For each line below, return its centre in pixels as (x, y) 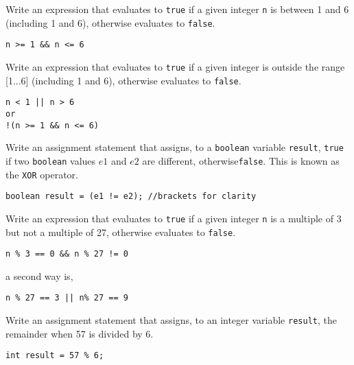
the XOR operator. (42, 174)
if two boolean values (51, 160)
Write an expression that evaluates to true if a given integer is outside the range (175, 66)
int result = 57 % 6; (55, 356)
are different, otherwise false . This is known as (241, 160)
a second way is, (39, 275)
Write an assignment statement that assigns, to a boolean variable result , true (175, 147)
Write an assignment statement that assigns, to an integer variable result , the (171, 320)
